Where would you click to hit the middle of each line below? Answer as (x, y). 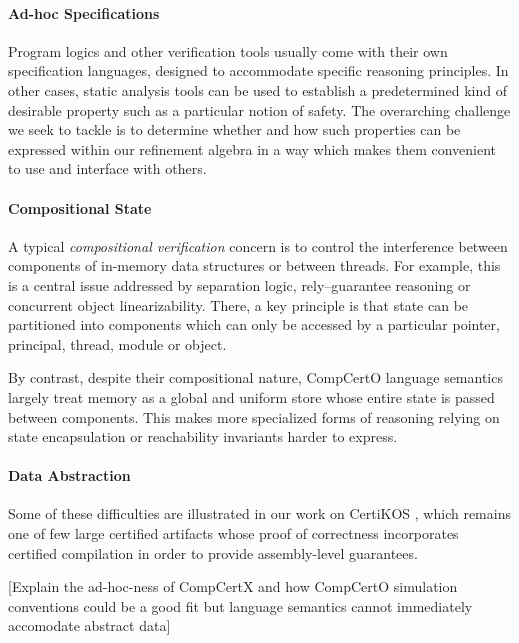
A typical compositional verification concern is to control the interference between (258, 245)
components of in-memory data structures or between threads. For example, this (254, 265)
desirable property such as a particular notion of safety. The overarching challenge (259, 109)
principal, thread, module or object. (117, 343)
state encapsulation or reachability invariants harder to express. (203, 436)
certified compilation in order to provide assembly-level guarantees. (213, 552)
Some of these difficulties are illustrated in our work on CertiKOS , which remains (259, 513)
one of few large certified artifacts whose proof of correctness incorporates (233, 533)
